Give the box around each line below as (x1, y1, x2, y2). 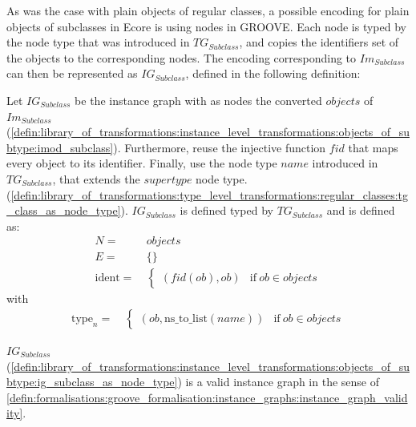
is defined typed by (180, 202, 273, 219)
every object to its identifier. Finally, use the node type (6, 155, 277, 171)
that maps (348, 139, 398, 155)
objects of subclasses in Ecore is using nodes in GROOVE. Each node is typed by (6, 18, 406, 34)
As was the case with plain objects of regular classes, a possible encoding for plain (6, 2, 410, 18)
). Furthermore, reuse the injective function (113, 139, 326, 155)
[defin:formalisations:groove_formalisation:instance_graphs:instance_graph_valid (6, 389, 408, 405)
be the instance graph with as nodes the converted (75, 91, 322, 108)
